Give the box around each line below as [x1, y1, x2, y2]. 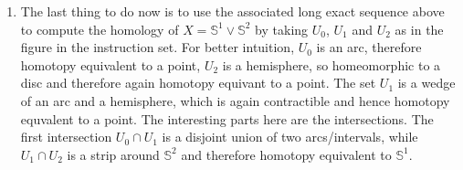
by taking [255, 19, 309, 38]
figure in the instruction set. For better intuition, [20, 37, 295, 57]
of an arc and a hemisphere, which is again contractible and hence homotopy [20, 90, 450, 110]
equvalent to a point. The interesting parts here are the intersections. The [20, 109, 434, 128]
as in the [395, 19, 444, 38]
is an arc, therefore [316, 37, 422, 57]
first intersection [20, 127, 112, 146]
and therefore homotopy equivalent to [181, 144, 392, 164]
